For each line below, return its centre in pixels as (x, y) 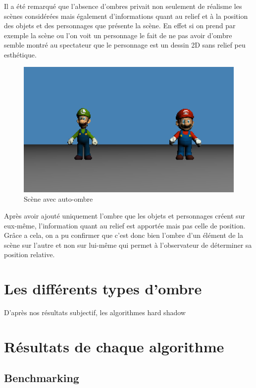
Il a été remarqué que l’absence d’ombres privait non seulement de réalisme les (123, 6)
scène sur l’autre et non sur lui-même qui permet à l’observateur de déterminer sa (128, 245)
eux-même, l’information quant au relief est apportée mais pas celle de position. (125, 225)
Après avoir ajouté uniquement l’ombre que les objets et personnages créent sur (125, 216)
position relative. (29, 254)
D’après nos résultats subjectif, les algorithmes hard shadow (95, 312)
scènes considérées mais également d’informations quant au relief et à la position (126, 16)
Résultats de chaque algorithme (114, 346)
